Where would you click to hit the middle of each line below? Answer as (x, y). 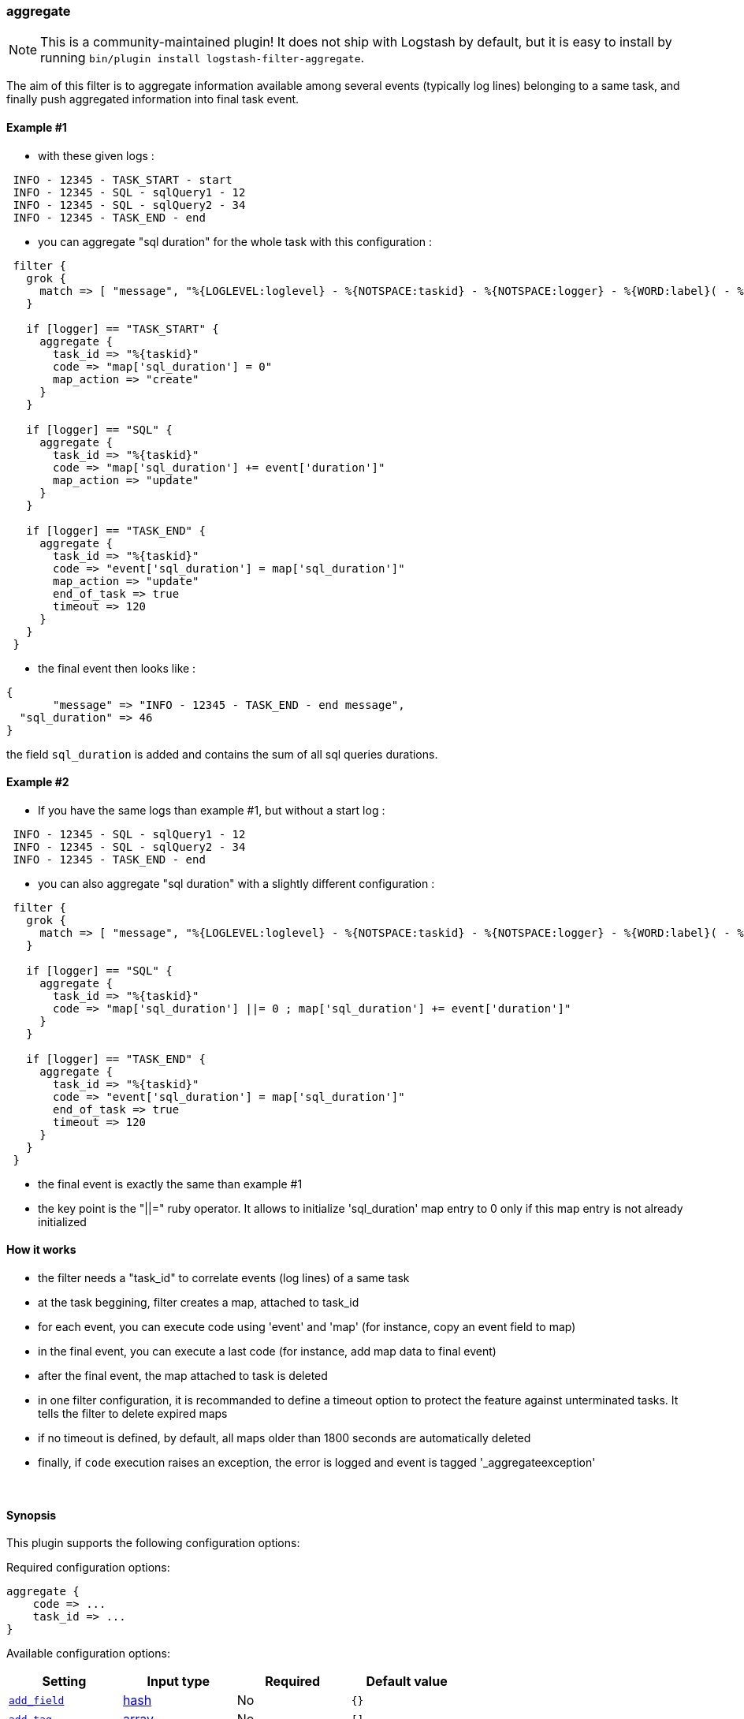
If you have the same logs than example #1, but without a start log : (212, 810)
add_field (37, 1700)
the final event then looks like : (117, 668)
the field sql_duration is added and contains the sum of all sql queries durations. (222, 754)
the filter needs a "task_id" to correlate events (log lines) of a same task (224, 1278)
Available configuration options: (88, 1654)
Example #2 (38, 782)
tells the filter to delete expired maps (133, 1414)
